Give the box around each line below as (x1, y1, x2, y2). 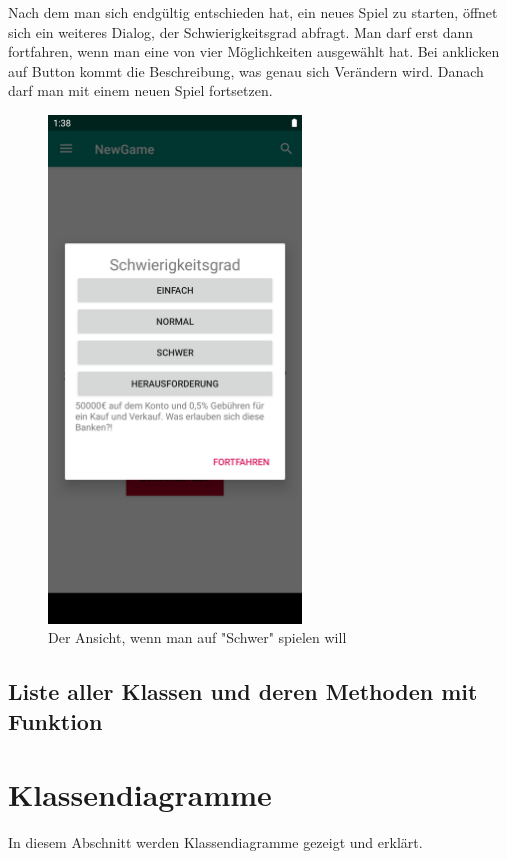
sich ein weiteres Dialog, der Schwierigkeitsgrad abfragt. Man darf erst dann (8, 21, 474, 42)
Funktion (8, 705, 103, 736)
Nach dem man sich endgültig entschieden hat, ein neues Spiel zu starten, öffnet (8, 2, 498, 22)
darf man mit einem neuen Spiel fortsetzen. (8, 80, 273, 101)
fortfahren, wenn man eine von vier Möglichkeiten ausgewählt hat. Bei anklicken (8, 41, 500, 62)
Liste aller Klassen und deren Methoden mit (8, 676, 478, 707)
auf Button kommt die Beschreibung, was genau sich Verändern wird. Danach (8, 60, 484, 81)
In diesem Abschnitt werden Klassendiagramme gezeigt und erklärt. (8, 832, 423, 853)
